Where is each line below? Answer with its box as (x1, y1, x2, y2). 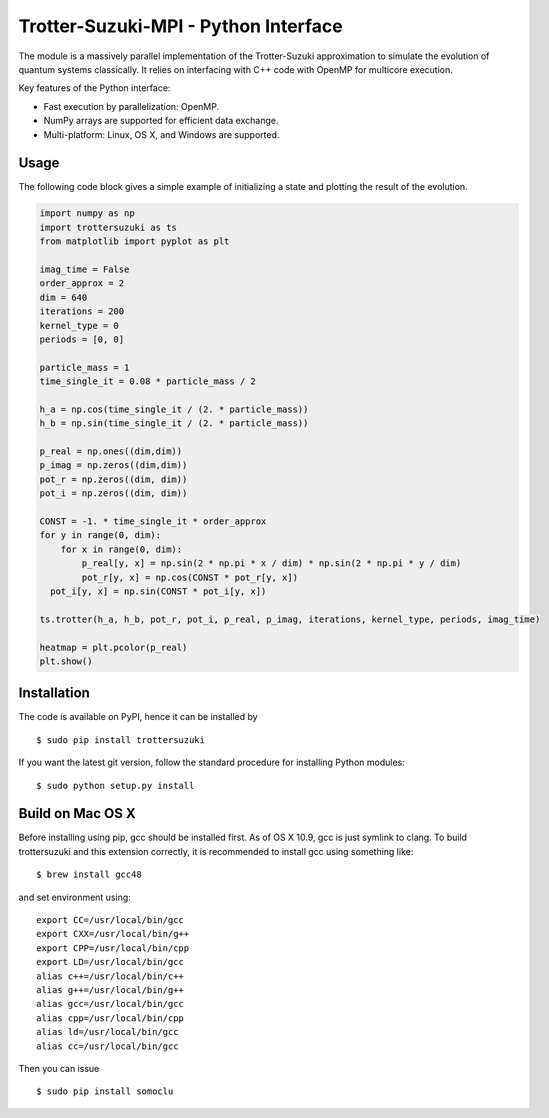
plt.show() (39, 655, 93, 667)
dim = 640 (39, 291, 88, 303)
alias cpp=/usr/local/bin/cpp (36, 1012, 185, 1024)
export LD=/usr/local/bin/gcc (36, 956, 185, 968)
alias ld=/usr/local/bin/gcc (36, 1026, 179, 1038)
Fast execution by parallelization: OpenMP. (43, 100, 220, 112)
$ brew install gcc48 (36, 869, 142, 880)
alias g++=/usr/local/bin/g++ (36, 984, 185, 995)
